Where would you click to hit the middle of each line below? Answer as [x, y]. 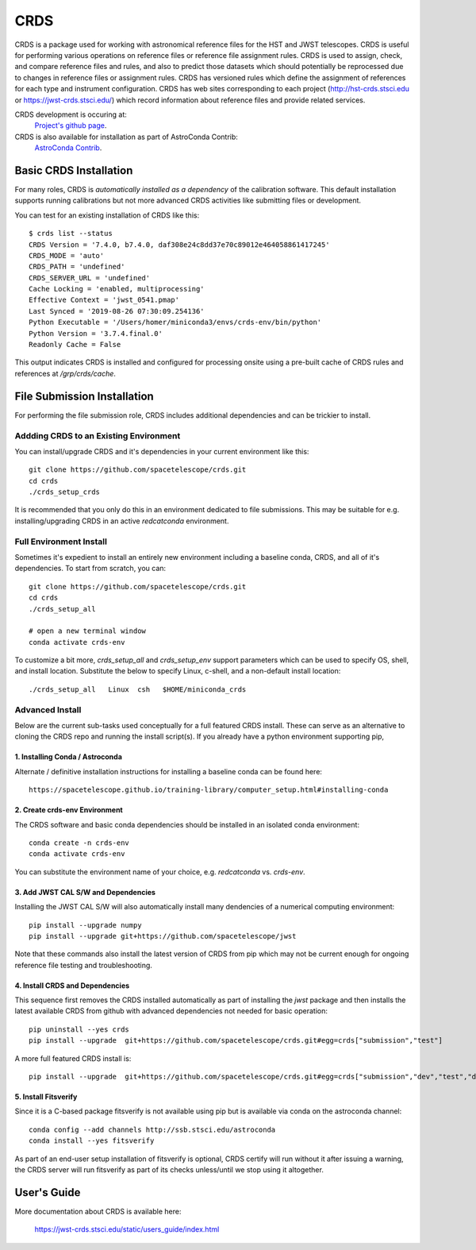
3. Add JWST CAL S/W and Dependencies [85, 892]
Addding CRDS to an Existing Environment [98, 435]
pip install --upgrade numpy [85, 925]
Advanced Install [48, 709]
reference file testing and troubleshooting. [83, 965]
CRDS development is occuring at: [71, 114]
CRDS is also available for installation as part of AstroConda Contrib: [126, 137]
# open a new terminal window [88, 631]
